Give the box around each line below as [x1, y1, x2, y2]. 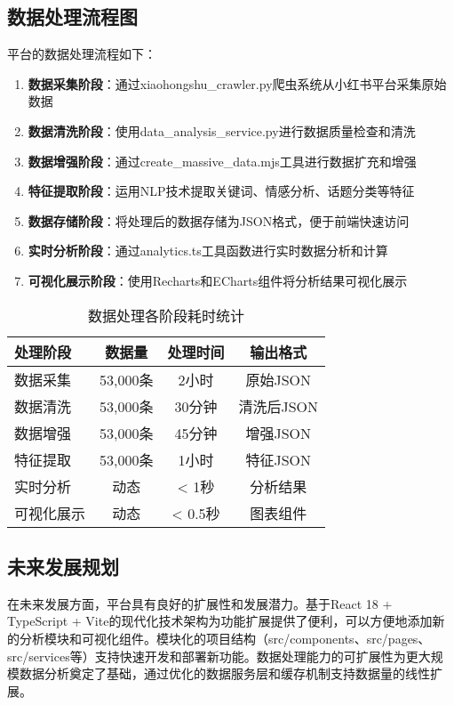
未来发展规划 [7, 552, 119, 579]
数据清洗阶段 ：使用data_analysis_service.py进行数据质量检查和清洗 [28, 121, 416, 140]
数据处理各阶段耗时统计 [88, 304, 245, 326]
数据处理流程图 [7, 3, 138, 30]
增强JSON [245, 422, 312, 443]
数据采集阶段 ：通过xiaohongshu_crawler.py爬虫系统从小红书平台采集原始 [28, 74, 447, 93]
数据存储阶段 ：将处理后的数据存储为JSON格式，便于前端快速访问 [28, 211, 410, 230]
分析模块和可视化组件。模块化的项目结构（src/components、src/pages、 [19, 628, 431, 647]
